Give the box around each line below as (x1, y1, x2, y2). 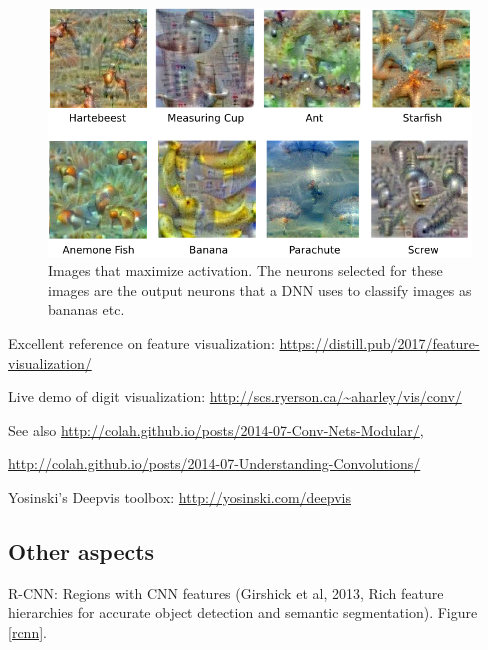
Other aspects (8, 535, 155, 566)
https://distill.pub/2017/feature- (279, 332, 480, 353)
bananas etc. (48, 299, 125, 320)
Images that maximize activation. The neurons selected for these (48, 260, 443, 281)
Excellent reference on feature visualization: (8, 332, 275, 353)
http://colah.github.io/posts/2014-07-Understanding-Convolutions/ (8, 453, 421, 474)
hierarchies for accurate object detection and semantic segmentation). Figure (8, 602, 478, 623)
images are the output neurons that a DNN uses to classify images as (48, 279, 472, 300)
